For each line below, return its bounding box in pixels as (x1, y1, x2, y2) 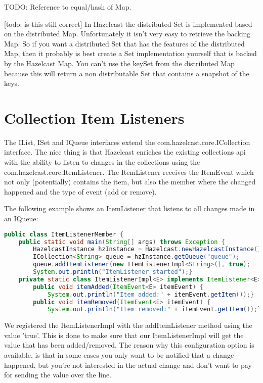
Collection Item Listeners (4, 107, 185, 128)
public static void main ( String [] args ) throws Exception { (18, 238, 225, 246)
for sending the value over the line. (4, 369, 112, 380)
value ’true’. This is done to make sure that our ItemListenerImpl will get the (4, 329, 244, 340)
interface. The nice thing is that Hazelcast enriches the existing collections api (4, 147, 246, 157)
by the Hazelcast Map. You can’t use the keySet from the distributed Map (4, 58, 235, 68)
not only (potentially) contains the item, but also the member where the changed (4, 176, 256, 187)
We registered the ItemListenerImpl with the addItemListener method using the (4, 320, 252, 330)
